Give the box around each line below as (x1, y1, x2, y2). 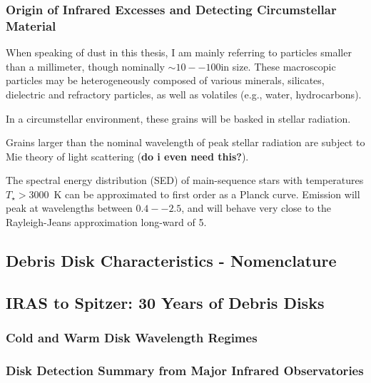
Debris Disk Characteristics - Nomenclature (6, 250, 337, 272)
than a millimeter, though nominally (6, 58, 165, 73)
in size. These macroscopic (220, 58, 336, 73)
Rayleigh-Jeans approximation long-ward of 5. (6, 215, 207, 230)
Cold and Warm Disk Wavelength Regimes (6, 329, 258, 347)
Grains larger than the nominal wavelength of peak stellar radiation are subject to (6, 135, 365, 150)
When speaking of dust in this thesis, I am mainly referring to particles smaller (6, 45, 352, 60)
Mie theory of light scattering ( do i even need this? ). (6, 148, 249, 163)
